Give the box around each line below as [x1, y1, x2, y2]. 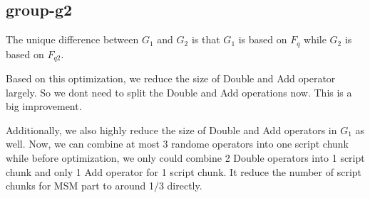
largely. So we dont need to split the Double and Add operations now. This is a [6, 84, 352, 99]
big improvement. [6, 99, 82, 114]
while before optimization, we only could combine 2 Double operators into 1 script [6, 150, 365, 165]
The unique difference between [6, 32, 139, 47]
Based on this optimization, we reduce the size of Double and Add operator [6, 71, 336, 86]
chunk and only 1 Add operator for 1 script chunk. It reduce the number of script [6, 164, 362, 179]
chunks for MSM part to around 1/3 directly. [6, 178, 202, 193]
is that [191, 32, 220, 47]
